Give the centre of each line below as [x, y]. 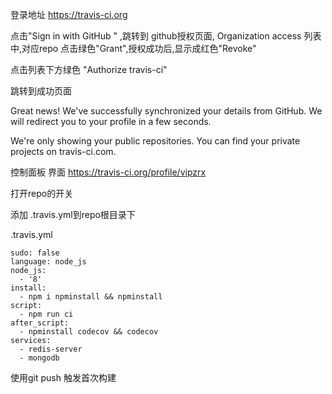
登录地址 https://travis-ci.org [69, 14]
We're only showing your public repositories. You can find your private [155, 141]
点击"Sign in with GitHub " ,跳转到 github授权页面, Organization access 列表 [166, 36]
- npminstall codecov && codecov [89, 332]
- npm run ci [46, 314]
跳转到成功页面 [41, 91]
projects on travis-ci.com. [63, 151]
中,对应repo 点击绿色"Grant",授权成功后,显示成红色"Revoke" [133, 48]
